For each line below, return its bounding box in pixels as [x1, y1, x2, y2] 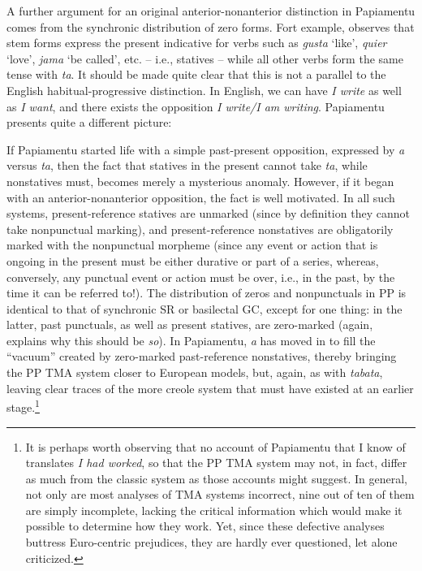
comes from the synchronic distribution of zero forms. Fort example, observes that [6, 18, 415, 35]
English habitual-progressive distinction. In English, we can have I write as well [6, 81, 402, 98]
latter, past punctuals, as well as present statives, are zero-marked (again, [6, 316, 373, 333]
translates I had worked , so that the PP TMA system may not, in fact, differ [25, 454, 407, 471]
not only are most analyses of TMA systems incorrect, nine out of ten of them [25, 486, 415, 503]
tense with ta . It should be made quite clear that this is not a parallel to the [6, 66, 386, 83]
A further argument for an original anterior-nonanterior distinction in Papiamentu [6, 2, 416, 19]
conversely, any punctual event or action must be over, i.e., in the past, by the [6, 268, 395, 285]
